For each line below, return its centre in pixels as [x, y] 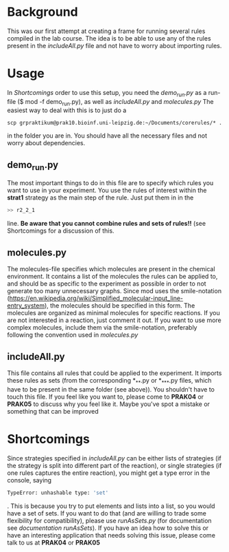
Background [43, 12]
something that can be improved [53, 411]
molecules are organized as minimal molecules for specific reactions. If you [114, 313]
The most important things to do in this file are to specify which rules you [110, 183]
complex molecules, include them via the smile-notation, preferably [102, 328]
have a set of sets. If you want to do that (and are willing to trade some [107, 513]
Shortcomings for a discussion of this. [61, 231]
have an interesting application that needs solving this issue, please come [111, 535]
